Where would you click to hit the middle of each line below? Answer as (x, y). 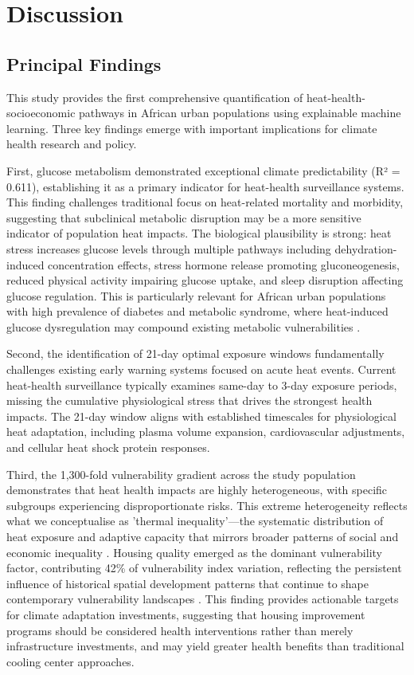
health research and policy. (72, 144)
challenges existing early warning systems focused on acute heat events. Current (201, 369)
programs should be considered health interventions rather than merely (180, 630)
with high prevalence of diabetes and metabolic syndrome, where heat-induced (197, 311)
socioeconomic (41, 113)
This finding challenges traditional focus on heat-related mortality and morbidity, (205, 202)
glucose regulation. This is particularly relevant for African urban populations (196, 295)
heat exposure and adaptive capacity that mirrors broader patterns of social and (203, 537)
